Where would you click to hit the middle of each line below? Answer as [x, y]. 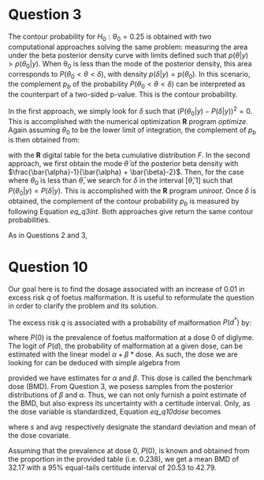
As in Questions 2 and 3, [48, 235]
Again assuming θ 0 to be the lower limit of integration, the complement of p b [132, 130]
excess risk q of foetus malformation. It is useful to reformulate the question [131, 297]
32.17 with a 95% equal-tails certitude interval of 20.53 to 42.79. [112, 467]
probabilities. [29, 220]
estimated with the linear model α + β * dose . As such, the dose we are [123, 354]
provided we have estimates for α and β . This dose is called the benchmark [130, 378]
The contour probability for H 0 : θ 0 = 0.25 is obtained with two [110, 37]
